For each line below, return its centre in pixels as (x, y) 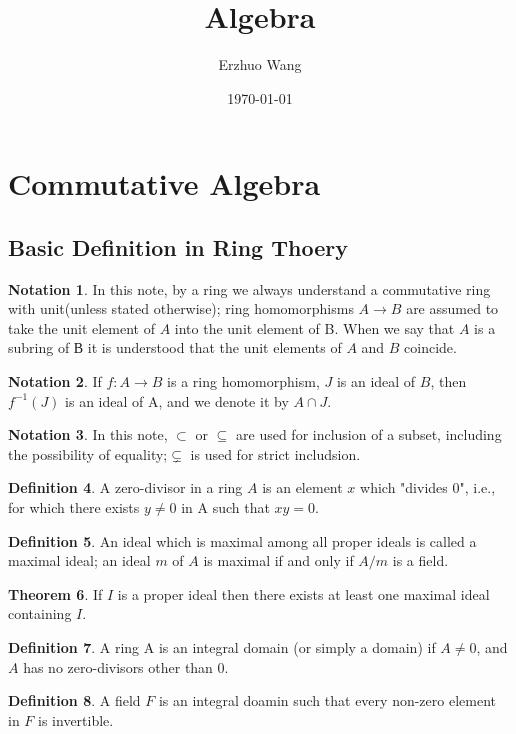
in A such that (225, 507)
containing (40, 613)
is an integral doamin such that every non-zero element (327, 700)
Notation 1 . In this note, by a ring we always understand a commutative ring (249, 288)
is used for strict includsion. (275, 453)
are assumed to (452, 308)
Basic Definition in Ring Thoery (178, 246)
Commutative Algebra (164, 183)
